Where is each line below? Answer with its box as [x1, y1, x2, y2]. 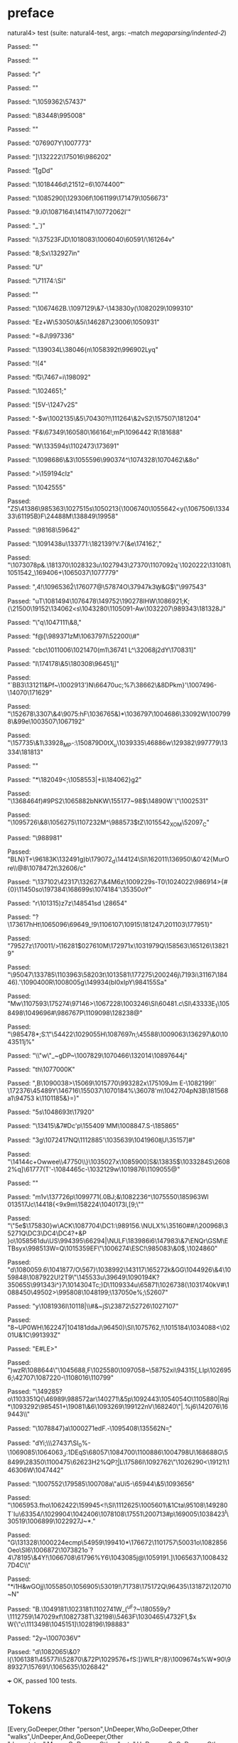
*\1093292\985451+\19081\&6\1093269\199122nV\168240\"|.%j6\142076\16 [7, 1403, 229, 1411]
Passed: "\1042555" [7, 483, 66, 491]
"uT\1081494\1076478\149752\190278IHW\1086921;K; [32, 596, 190, 605]
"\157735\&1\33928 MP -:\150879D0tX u [7, 738, 117, 749]
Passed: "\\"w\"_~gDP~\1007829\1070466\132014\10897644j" [7, 1051, 188, 1060]
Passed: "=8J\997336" [7, 331, 75, 340]
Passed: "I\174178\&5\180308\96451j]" [7, 659, 119, 667]
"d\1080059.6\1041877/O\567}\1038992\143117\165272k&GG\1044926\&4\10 [7, 1265, 232, 1274]
